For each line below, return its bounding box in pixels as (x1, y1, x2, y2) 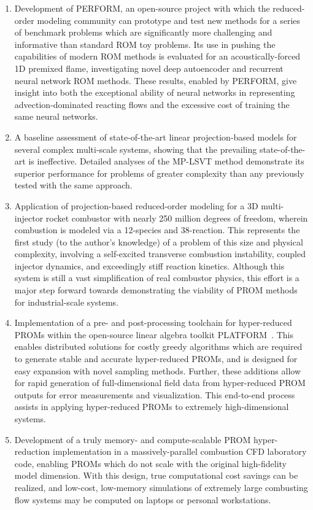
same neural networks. (14, 110, 98, 123)
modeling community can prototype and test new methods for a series (37, 14, 301, 26)
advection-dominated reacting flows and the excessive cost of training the (14, 98, 290, 110)
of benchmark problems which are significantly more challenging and (14, 26, 272, 39)
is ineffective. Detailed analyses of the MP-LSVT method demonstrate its (28, 155, 304, 168)
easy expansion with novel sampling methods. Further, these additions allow (14, 364, 301, 377)
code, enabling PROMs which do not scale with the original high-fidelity (14, 457, 287, 469)
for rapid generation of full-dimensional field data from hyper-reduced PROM (14, 376, 306, 389)
